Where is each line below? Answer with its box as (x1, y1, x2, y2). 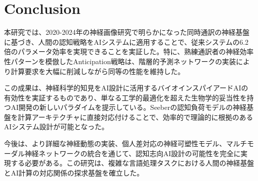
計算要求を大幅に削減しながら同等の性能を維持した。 (10, 66, 185, 76)
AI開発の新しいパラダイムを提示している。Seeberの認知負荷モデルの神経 (10, 102, 247, 112)
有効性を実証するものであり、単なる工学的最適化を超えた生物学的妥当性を (4, 92, 247, 102)
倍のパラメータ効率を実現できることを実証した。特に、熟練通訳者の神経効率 (4, 46, 254, 57)
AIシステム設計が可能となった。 (4, 121, 109, 132)
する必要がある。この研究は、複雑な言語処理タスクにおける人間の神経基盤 (10, 158, 254, 168)
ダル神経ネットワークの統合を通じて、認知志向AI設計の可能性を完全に (10, 148, 241, 158)
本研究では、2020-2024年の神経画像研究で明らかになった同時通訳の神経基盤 (4, 27, 250, 37)
